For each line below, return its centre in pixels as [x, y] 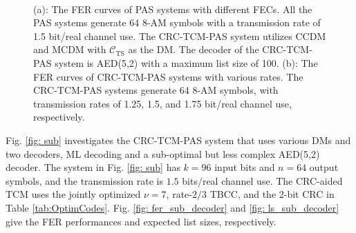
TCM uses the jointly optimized [73, 194]
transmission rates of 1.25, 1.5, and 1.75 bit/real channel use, [162, 103]
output [324, 167]
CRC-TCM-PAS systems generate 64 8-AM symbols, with [156, 90]
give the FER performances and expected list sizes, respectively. [141, 221]
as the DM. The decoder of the [194, 49]
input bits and [245, 167]
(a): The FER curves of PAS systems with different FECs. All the [173, 9]
